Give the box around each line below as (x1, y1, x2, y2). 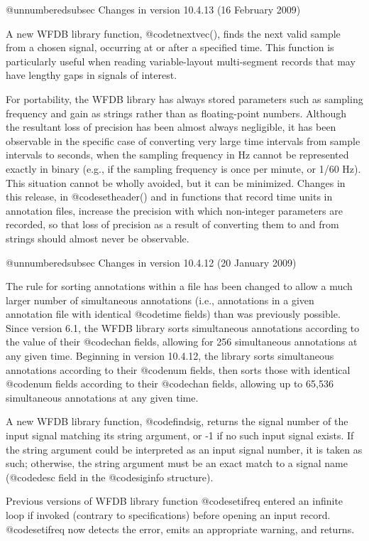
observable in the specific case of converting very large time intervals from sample (6, 133, 360, 148)
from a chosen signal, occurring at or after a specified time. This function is (6, 40, 334, 55)
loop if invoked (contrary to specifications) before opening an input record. (6, 508, 331, 522)
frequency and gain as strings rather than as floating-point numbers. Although (6, 105, 347, 120)
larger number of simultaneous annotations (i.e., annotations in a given (6, 292, 314, 307)
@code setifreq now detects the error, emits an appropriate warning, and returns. (6, 521, 355, 536)
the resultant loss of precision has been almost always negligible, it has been (6, 119, 336, 134)
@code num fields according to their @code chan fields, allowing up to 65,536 (6, 376, 334, 391)
